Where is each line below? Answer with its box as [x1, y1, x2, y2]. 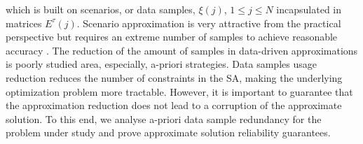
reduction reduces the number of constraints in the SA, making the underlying [6, 70, 343, 85]
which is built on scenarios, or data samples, [6, 2, 196, 16]
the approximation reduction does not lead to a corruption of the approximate [6, 98, 342, 113]
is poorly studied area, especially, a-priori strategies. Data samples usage [6, 57, 317, 71]
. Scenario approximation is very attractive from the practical [76, 15, 341, 30]
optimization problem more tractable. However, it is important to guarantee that [6, 84, 353, 99]
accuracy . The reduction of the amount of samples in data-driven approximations [6, 43, 358, 57]
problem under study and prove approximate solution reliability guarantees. [6, 125, 331, 140]
